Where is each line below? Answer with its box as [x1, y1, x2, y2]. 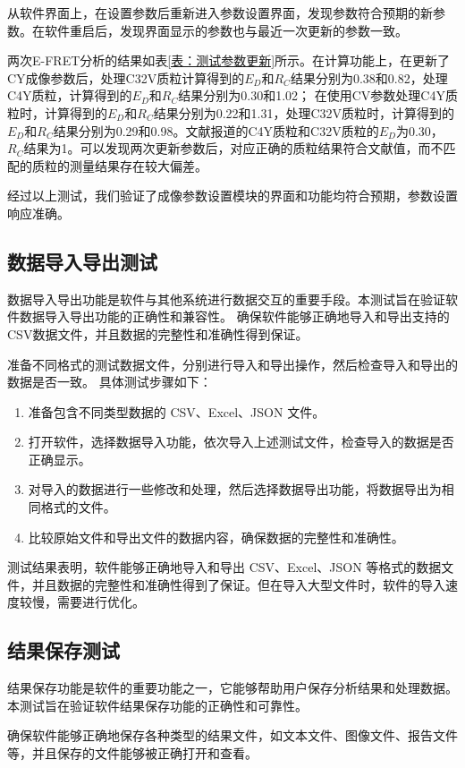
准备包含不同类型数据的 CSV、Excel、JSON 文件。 [28, 402, 325, 421]
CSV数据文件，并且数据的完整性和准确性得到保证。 [7, 324, 309, 343]
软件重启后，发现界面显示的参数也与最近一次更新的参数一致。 [44, 21, 408, 39]
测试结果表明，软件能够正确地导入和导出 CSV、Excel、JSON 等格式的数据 [7, 558, 442, 576]
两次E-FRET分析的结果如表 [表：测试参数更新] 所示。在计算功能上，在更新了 [7, 51, 451, 70]
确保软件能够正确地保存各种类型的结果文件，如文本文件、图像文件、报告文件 [7, 726, 458, 745]
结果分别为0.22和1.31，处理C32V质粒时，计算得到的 [153, 103, 455, 122]
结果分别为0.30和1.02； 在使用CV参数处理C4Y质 [178, 86, 458, 105]
